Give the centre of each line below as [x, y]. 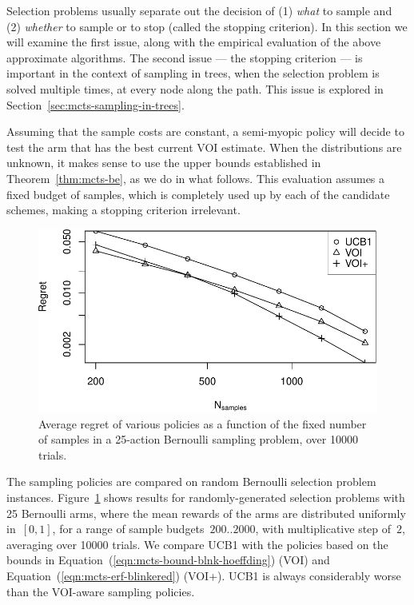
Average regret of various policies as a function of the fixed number [203, 423]
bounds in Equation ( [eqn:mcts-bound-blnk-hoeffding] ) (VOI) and [168, 560]
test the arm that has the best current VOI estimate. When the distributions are [204, 147]
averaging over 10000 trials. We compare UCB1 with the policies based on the [197, 544]
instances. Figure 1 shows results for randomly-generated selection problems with [206, 497]
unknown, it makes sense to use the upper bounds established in [164, 163]
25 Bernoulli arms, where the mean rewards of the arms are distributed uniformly [206, 513]
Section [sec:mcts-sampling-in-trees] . [96, 104]
